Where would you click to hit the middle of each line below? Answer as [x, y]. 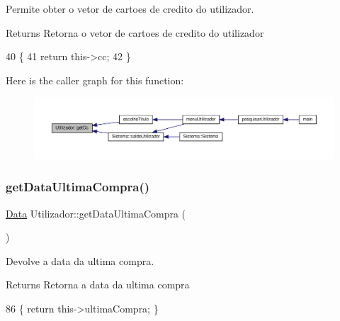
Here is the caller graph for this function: [95, 80]
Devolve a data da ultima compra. [80, 260]
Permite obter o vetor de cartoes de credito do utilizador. [130, 9]
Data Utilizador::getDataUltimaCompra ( [96, 213]
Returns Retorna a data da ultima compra [98, 285]
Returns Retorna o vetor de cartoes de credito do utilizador [135, 32]
